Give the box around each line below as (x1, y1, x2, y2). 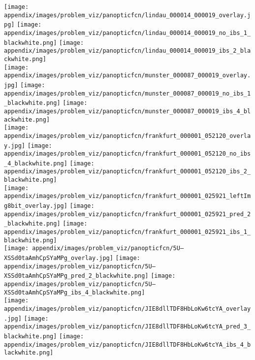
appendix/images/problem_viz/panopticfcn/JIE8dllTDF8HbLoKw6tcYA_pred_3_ (4, 323, 251, 330)
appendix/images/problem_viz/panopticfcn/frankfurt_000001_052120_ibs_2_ (4, 168, 251, 175)
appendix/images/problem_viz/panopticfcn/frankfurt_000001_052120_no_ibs (4, 150, 251, 158)
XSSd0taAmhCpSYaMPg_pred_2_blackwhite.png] (4, 272, 149, 280)
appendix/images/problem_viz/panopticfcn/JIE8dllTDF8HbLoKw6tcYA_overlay (4, 305, 251, 312)
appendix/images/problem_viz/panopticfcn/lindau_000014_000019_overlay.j (4, 11, 251, 19)
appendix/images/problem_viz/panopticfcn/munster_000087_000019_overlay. (4, 72, 251, 79)
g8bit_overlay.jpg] (4, 202, 67, 210)
